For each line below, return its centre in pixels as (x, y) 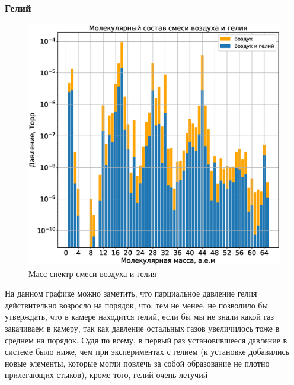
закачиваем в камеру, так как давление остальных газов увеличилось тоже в (142, 328)
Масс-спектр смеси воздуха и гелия (92, 273)
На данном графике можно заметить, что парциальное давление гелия (131, 293)
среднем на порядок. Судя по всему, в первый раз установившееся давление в (146, 340)
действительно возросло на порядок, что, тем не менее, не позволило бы (136, 305)
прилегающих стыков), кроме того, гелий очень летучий (106, 375)
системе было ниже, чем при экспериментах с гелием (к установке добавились (147, 351)
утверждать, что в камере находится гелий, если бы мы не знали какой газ (139, 316)
